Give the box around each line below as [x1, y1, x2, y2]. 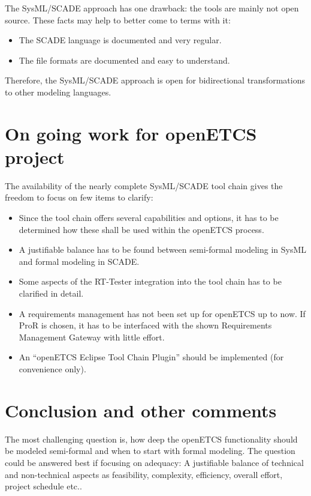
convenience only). [19, 363, 86, 375]
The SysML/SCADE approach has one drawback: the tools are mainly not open [5, 2, 299, 14]
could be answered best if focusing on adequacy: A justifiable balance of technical [5, 456, 304, 468]
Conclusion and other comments [5, 398, 277, 422]
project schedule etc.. [5, 480, 82, 492]
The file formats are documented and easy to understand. [19, 53, 230, 66]
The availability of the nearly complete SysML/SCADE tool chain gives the [5, 179, 283, 192]
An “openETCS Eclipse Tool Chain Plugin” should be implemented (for [19, 351, 284, 363]
